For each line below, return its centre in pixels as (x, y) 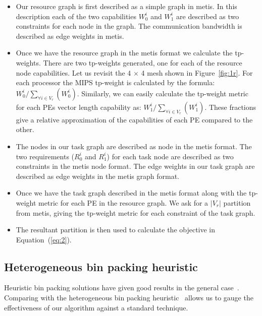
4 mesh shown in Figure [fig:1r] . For (197, 72)
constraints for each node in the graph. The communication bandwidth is (129, 26)
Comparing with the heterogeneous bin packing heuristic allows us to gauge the (129, 298)
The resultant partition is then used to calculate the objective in (116, 230)
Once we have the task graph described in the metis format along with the (131, 193)
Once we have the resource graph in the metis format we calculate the (124, 53)
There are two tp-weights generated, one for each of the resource (143, 62)
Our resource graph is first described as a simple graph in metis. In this (126, 6)
